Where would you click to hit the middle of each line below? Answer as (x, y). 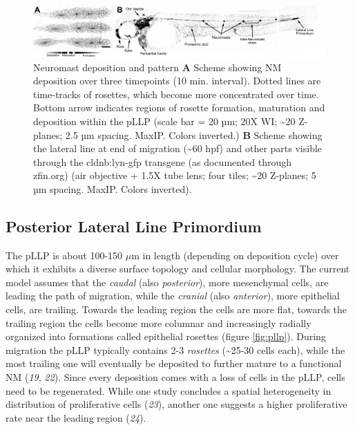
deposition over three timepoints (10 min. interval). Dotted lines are (177, 81)
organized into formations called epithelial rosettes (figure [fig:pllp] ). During (166, 336)
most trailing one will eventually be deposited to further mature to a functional (174, 363)
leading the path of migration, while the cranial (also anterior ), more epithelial (173, 296)
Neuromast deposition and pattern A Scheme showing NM (157, 67)
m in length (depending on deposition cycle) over (235, 255)
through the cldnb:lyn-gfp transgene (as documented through (163, 161)
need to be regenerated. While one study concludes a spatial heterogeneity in (169, 390)
